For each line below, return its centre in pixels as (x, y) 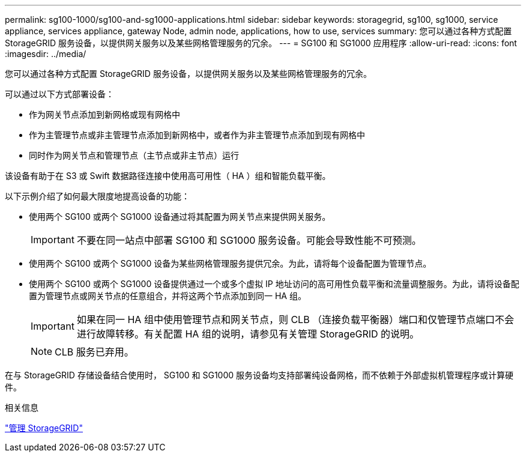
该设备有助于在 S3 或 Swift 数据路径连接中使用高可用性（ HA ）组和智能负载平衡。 (168, 176)
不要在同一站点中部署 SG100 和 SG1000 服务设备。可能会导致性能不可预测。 (249, 240)
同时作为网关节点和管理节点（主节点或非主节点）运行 (134, 155)
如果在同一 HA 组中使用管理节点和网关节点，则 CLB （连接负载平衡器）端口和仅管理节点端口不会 (295, 319)
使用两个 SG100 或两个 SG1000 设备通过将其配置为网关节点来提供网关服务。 (180, 216)
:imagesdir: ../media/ (46, 54)
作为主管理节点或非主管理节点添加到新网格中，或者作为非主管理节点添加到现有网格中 (197, 135)
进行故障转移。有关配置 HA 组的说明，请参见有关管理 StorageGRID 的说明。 (248, 334)
